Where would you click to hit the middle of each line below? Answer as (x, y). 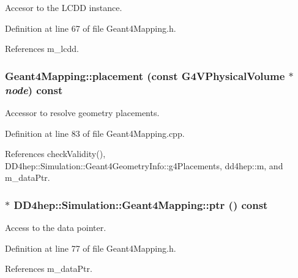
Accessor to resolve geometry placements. (82, 112)
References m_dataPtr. (49, 269)
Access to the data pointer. (56, 228)
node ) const (34, 90)
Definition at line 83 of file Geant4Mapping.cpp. (95, 133)
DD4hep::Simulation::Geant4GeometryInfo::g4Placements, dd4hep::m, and (144, 165)
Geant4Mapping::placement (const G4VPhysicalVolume (145, 75)
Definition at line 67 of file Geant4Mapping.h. (91, 28)
